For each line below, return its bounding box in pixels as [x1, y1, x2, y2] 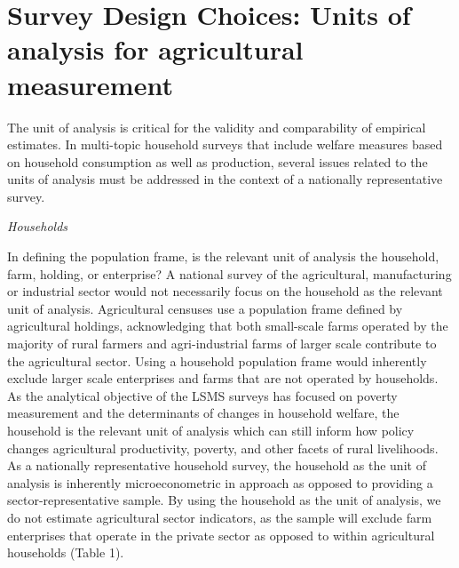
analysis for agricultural [7, 31, 304, 68]
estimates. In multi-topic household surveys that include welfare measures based [7, 135, 443, 154]
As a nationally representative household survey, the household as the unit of [7, 456, 426, 475]
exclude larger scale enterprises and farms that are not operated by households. [7, 369, 439, 388]
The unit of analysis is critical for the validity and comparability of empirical [7, 117, 426, 136]
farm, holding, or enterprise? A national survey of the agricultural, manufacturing [7, 264, 452, 283]
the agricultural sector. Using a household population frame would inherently [7, 351, 427, 370]
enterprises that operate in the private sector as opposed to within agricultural [7, 525, 435, 544]
